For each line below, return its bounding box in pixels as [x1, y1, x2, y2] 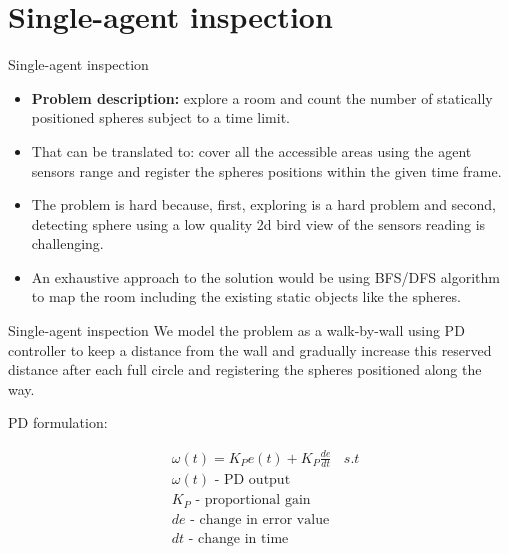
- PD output [214, 473, 291, 488]
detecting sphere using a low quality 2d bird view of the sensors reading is [31, 213, 486, 234]
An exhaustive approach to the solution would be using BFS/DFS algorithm [31, 266, 500, 287]
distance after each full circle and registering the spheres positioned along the [8, 359, 482, 380]
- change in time [188, 531, 289, 546]
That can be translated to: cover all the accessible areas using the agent [31, 140, 472, 161]
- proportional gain [195, 493, 311, 508]
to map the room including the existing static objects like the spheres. [31, 286, 461, 307]
